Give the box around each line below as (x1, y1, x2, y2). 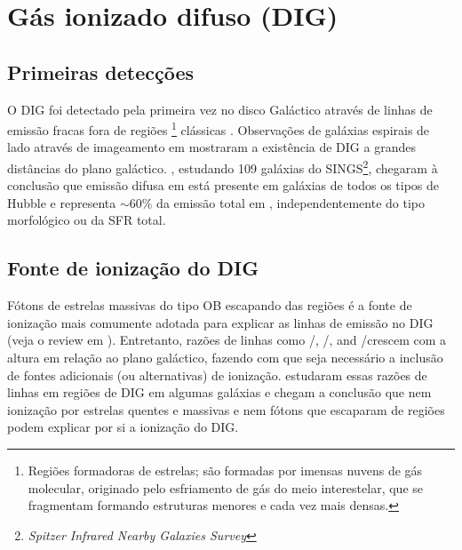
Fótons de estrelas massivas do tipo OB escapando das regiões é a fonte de (7, 296, 412, 315)
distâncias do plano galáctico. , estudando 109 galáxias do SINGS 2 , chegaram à (7, 156, 438, 177)
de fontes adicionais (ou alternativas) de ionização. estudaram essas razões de (7, 365, 427, 384)
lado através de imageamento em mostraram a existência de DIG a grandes (7, 138, 416, 156)
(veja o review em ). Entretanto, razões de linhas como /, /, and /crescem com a (7, 331, 447, 349)
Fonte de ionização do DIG (7, 254, 259, 282)
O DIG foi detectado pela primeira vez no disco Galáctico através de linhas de (7, 100, 433, 118)
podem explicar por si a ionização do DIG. (7, 418, 239, 436)
